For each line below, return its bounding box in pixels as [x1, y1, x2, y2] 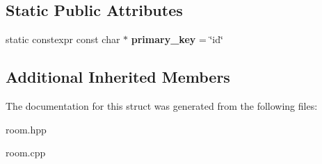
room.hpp [6, 122, 47, 136]
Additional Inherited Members [6, 66, 230, 88]
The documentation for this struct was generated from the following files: [6, 99, 318, 113]
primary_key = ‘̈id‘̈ [131, 32, 223, 47]
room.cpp [6, 145, 46, 160]
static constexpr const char [6, 32, 120, 47]
